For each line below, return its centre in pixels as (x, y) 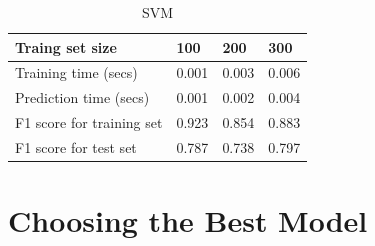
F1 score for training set (89, 122)
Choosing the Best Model (188, 220)
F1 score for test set (76, 146)
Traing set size (66, 46)
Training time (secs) (76, 72)
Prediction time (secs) (82, 97)
